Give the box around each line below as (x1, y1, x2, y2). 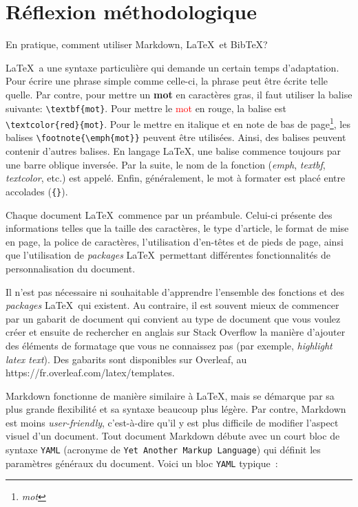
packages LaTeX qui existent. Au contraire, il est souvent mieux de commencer (6, 298, 339, 312)
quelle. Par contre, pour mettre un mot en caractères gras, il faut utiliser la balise (6, 87, 352, 101)
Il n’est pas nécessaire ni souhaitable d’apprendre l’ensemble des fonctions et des (6, 284, 344, 299)
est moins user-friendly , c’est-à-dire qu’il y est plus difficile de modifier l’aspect (6, 415, 339, 429)
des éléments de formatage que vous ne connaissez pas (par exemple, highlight (6, 338, 333, 352)
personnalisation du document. (6, 261, 136, 275)
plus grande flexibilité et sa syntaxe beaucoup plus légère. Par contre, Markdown (6, 402, 346, 416)
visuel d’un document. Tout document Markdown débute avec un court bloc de (6, 429, 340, 443)
